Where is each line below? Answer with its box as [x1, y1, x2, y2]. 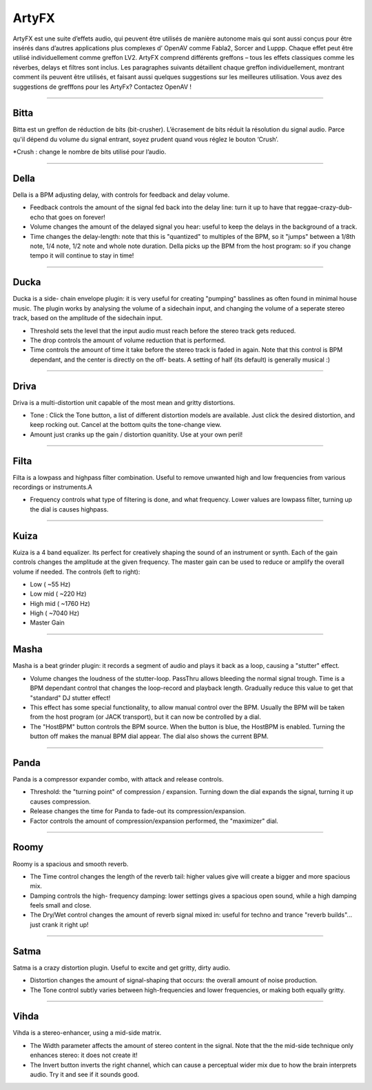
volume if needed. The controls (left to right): [12, 567, 141, 576]
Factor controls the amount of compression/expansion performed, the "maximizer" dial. [30, 817, 279, 825]
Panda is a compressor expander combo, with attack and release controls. [12, 775, 224, 784]
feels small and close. [30, 901, 92, 910]
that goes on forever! [45, 213, 106, 221]
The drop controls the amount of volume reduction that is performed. [30, 336, 226, 344]
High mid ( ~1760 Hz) [30, 599, 91, 607]
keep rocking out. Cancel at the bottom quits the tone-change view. [30, 421, 222, 429]
